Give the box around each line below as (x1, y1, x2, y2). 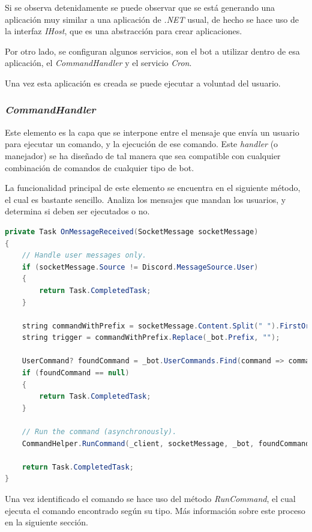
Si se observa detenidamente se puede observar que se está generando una (5, 1, 275, 13)
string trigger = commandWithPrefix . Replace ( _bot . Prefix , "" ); (22, 333, 280, 342)
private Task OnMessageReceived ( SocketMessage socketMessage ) (5, 227, 259, 236)
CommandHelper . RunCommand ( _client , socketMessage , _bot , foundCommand (22, 439, 310, 448)
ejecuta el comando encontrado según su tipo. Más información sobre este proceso (5, 504, 305, 516)
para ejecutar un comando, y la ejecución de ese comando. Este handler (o (5, 138, 278, 150)
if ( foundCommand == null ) (22, 369, 130, 378)
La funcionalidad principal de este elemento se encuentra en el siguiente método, (5, 181, 301, 194)
